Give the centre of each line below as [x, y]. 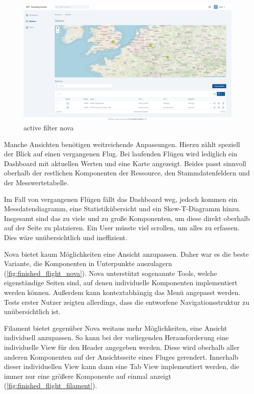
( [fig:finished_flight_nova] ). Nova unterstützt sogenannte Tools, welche [111, 273]
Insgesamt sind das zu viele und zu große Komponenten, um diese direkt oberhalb [127, 218]
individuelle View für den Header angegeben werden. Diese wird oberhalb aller [122, 347]
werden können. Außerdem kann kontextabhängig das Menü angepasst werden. [122, 292]
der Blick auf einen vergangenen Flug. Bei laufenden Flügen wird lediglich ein [121, 154]
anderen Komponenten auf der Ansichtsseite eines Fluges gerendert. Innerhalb [121, 357]
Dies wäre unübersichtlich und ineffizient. [66, 237]
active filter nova [49, 128]
